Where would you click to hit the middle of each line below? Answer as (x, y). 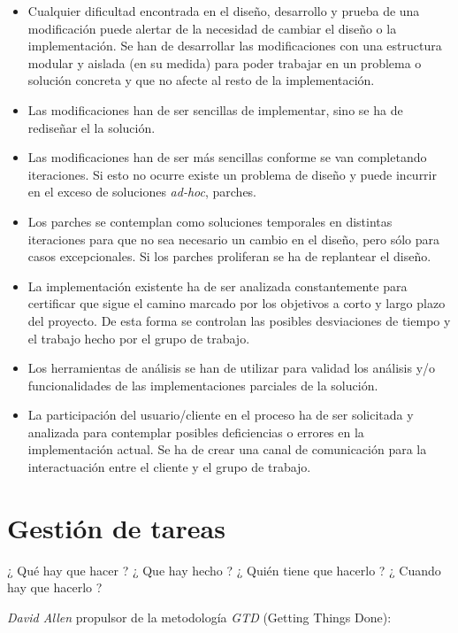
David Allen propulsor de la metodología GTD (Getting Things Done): (199, 617)
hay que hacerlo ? (55, 587)
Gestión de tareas (116, 527)
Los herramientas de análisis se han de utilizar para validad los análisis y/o (232, 368)
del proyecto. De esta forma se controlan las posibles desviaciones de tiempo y (239, 320)
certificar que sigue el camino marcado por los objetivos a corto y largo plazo (237, 303)
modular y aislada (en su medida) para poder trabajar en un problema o (225, 62)
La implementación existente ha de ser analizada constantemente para (218, 286)
